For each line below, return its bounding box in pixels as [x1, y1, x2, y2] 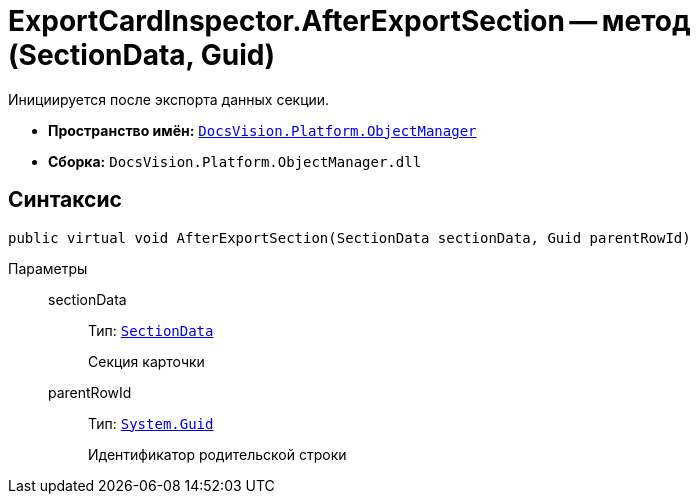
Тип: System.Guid [88, 414, 214, 432]
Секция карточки [88, 352, 205, 370]
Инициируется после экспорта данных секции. [8, 90, 330, 108]
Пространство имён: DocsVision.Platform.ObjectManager [48, 121, 477, 139]
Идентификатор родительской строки [88, 445, 347, 463]
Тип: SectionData [88, 321, 214, 339]
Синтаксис [8, 187, 122, 213]
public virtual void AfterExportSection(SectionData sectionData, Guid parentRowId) [8, 229, 691, 246]
